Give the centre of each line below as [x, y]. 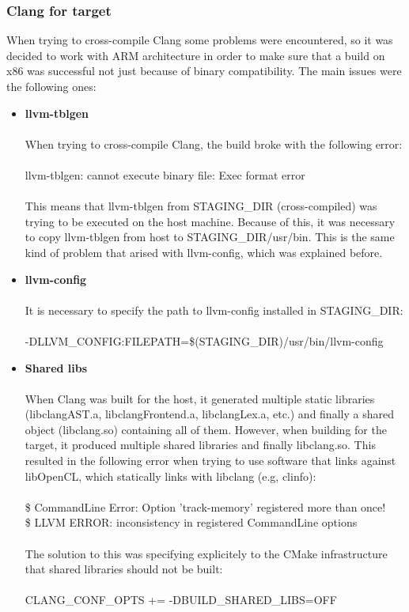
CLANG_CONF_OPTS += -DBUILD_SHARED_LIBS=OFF [181, 600]
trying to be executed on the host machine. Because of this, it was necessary [210, 221]
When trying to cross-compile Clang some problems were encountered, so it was [200, 40]
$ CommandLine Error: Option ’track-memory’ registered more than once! [205, 506]
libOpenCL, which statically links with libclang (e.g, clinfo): [170, 476]
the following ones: [51, 86]
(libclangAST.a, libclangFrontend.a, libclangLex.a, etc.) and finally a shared [209, 414]
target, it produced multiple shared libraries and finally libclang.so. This [200, 445]
